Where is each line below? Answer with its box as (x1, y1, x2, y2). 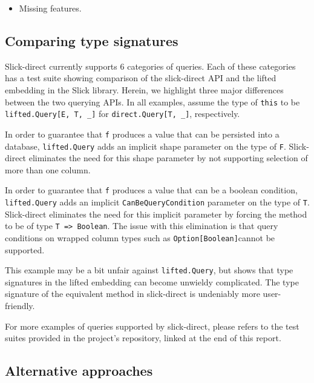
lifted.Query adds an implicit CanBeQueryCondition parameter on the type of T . (5, 196, 310, 208)
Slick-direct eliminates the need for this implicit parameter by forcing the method (5, 207, 307, 220)
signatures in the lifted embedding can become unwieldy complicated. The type (5, 275, 299, 288)
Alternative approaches (5, 361, 153, 380)
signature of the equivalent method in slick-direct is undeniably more (5, 287, 260, 300)
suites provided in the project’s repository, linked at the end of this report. (5, 331, 281, 344)
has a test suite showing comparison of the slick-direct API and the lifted (5, 72, 276, 84)
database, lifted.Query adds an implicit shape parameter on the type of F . (5, 139, 286, 152)
